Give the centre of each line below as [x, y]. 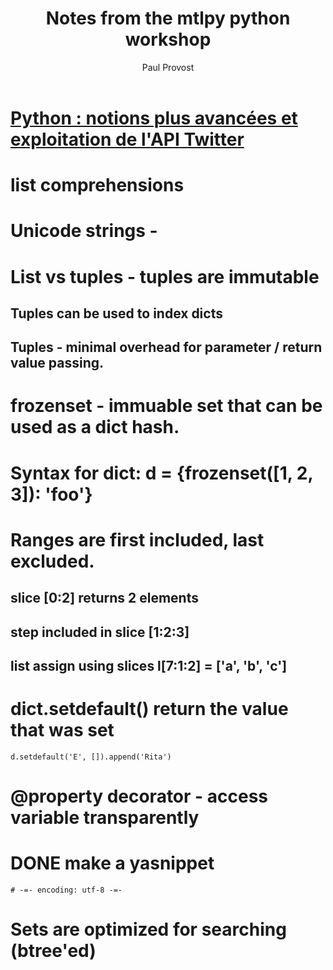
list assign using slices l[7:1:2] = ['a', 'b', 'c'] [149, 666]
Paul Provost [168, 67]
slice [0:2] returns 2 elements [104, 598]
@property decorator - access [139, 796]
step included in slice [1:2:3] [100, 632]
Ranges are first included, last [137, 539]
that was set [62, 730]
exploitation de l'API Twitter [127, 139]
